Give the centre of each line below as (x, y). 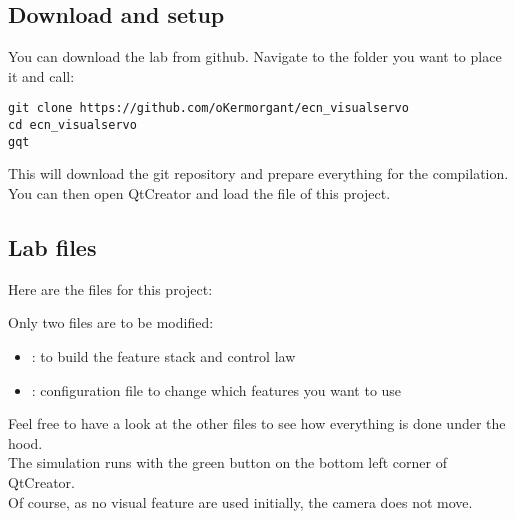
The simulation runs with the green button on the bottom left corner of (227, 462)
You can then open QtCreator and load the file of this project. (199, 192)
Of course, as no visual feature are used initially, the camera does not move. (240, 501)
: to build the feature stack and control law (163, 355)
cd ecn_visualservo (72, 125)
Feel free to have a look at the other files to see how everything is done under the (257, 423)
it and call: (41, 75)
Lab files (52, 246)
